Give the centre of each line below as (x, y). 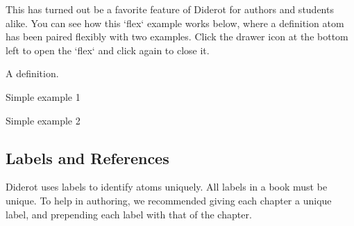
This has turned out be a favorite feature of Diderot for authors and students (170, 9)
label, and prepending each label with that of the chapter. (129, 214)
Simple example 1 (43, 96)
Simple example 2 (43, 120)
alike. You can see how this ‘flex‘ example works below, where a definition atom (175, 23)
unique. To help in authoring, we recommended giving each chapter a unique (169, 200)
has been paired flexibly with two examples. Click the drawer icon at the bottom (177, 37)
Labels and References (87, 158)
